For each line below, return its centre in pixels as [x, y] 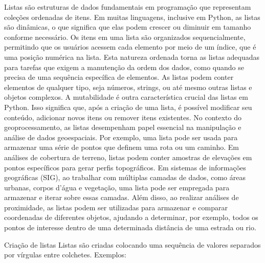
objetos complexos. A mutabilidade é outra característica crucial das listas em [126, 97]
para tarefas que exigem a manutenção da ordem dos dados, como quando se [124, 67]
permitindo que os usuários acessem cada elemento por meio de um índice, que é [130, 47]
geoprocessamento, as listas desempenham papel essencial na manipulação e [123, 127]
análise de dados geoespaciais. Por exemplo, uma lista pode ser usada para [121, 137]
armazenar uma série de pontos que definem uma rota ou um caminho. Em [122, 147]
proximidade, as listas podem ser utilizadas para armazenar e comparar [116, 207]
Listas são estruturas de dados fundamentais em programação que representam [128, 7]
